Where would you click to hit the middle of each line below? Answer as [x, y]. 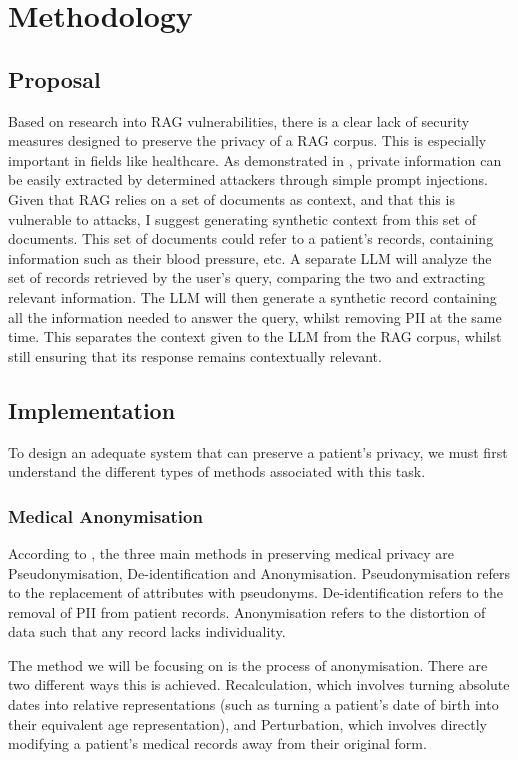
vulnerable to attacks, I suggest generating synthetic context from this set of [242, 218]
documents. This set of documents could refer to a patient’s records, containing [251, 238]
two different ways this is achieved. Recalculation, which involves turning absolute [259, 684]
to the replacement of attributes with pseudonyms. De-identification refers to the [255, 592]
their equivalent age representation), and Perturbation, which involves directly [247, 723]
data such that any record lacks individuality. [147, 631]
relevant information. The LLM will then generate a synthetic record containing [252, 296]
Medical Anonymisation [105, 515]
